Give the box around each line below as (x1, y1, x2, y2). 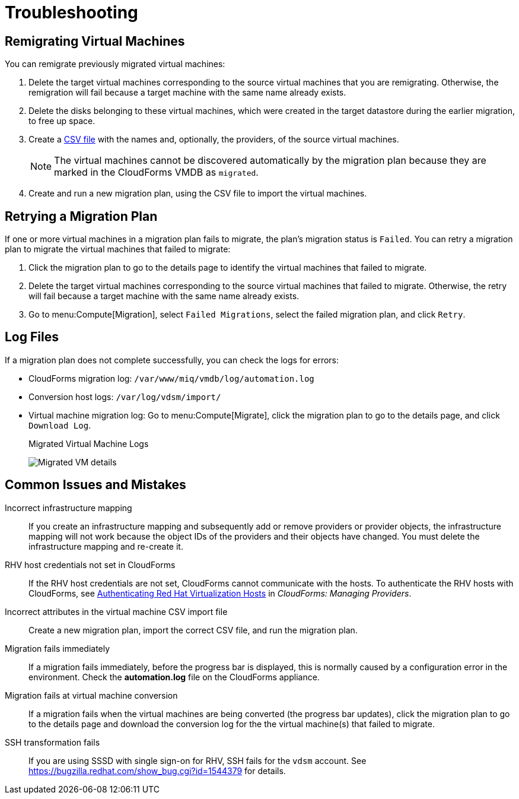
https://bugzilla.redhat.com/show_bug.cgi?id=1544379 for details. (28, 765, 286, 776)
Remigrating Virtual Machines (5, 33, 185, 49)
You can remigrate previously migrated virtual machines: (5, 59, 225, 69)
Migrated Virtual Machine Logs (28, 438, 149, 449)
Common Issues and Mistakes (5, 477, 186, 493)
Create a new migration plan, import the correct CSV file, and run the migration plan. (28, 624, 358, 635)
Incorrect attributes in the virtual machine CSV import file (5, 606, 228, 617)
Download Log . (28, 420, 91, 430)
